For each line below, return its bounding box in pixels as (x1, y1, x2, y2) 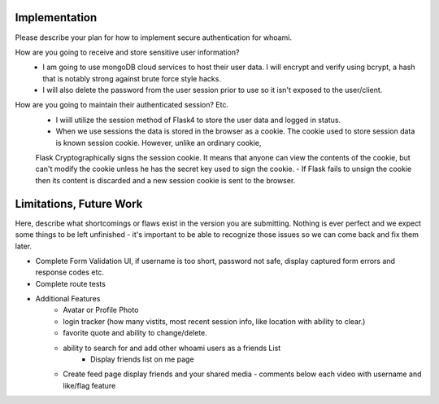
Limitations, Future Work (15, 196, 143, 211)
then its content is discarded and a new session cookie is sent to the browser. (35, 175, 296, 185)
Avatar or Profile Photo (63, 305, 139, 315)
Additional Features (35, 294, 101, 304)
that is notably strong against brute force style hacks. (42, 73, 221, 83)
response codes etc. (35, 267, 105, 277)
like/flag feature (63, 380, 116, 390)
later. (15, 241, 33, 251)
